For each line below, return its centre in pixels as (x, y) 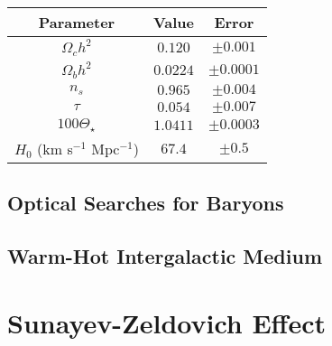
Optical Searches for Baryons (146, 203)
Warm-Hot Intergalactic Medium (165, 255)
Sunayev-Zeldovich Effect (166, 322)
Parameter (77, 22)
